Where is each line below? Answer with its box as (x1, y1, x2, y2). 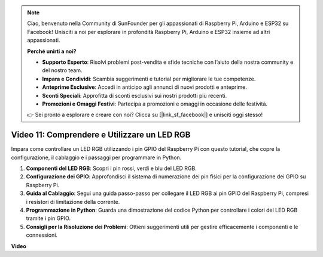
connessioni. (26, 231, 58, 239)
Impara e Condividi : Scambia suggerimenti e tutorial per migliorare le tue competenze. (42, 75, 256, 82)
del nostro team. (42, 67, 83, 74)
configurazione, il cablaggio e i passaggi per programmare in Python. (11, 154, 182, 161)
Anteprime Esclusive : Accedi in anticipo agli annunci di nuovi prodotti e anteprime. (42, 83, 248, 91)
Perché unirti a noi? (27, 48, 77, 55)
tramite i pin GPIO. (26, 215, 71, 222)
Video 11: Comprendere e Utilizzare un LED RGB (11, 130, 191, 140)
